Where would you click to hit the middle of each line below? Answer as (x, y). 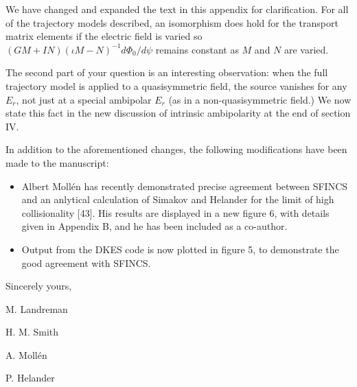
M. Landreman (37, 308)
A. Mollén (26, 354)
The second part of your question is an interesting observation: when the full (167, 72)
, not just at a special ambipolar (84, 99)
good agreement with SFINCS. (86, 262)
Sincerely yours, (39, 286)
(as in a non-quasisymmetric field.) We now (260, 99)
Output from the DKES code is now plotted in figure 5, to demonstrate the (180, 249)
